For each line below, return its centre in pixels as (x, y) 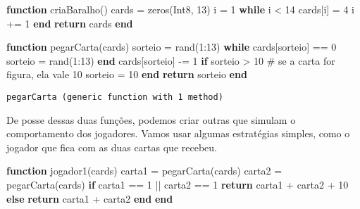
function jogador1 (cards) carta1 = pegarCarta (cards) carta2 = (144, 171)
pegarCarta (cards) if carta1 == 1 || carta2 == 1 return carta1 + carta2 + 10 (178, 184)
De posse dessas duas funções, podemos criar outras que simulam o (151, 119)
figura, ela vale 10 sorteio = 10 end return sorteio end (127, 74)
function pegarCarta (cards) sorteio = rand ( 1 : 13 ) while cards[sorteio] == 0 (172, 47)
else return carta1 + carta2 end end (90, 198)
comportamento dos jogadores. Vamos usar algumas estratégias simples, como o (178, 133)
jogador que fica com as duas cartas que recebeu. (112, 147)
